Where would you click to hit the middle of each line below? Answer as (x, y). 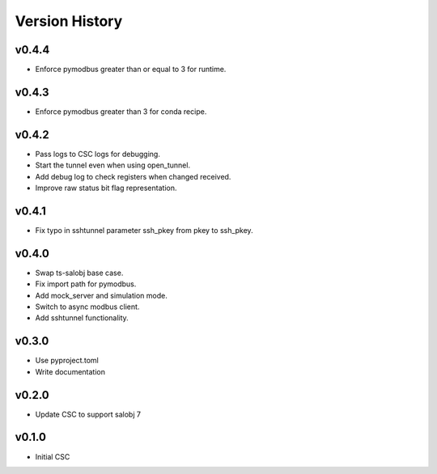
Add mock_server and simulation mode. (101, 295)
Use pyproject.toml (67, 361)
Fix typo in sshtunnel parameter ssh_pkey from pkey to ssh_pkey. (144, 230)
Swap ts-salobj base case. (79, 273)
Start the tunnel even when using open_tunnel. (112, 165)
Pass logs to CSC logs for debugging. (98, 154)
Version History (69, 21)
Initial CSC (53, 456)
